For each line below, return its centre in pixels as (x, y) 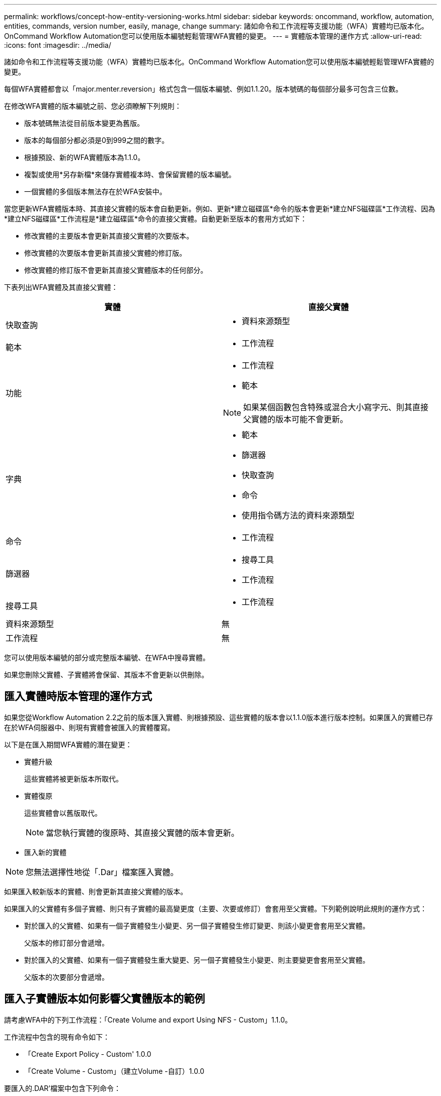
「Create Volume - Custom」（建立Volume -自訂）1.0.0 (114, 1071)
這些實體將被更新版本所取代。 (73, 778)
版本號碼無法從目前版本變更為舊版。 (84, 123)
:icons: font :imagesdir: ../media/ (58, 45)
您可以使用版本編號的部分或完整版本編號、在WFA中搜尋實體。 (107, 657)
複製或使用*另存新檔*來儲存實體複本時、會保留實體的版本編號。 (130, 174)
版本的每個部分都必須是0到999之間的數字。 (96, 140)
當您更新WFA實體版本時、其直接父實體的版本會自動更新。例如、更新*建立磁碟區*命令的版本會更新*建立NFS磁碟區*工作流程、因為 (220, 209)
